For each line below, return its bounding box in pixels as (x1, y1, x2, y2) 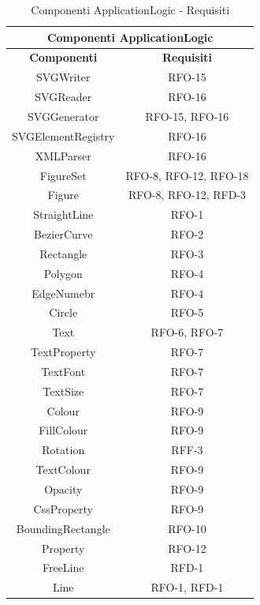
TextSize (43, 382, 84, 399)
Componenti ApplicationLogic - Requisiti (31, 2, 230, 17)
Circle (49, 304, 78, 321)
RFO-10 (168, 520, 206, 536)
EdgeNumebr (32, 284, 95, 301)
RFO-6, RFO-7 (150, 324, 224, 340)
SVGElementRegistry (12, 127, 115, 144)
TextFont (41, 363, 86, 379)
